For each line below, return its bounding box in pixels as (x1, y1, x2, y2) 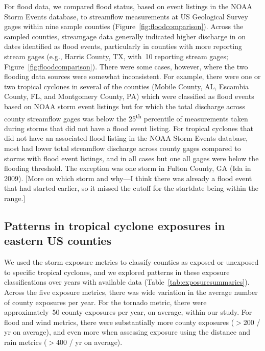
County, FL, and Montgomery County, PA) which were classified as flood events (4, 91, 254, 102)
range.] (4, 192, 26, 203)
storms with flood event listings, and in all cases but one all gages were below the (4, 153, 259, 163)
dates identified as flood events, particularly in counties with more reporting (4, 41, 243, 52)
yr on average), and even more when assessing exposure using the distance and (4, 327, 251, 337)
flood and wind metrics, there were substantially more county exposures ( (4, 316, 234, 327)
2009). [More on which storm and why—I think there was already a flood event (4, 172, 252, 183)
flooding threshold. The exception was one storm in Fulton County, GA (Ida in (4, 163, 251, 173)
